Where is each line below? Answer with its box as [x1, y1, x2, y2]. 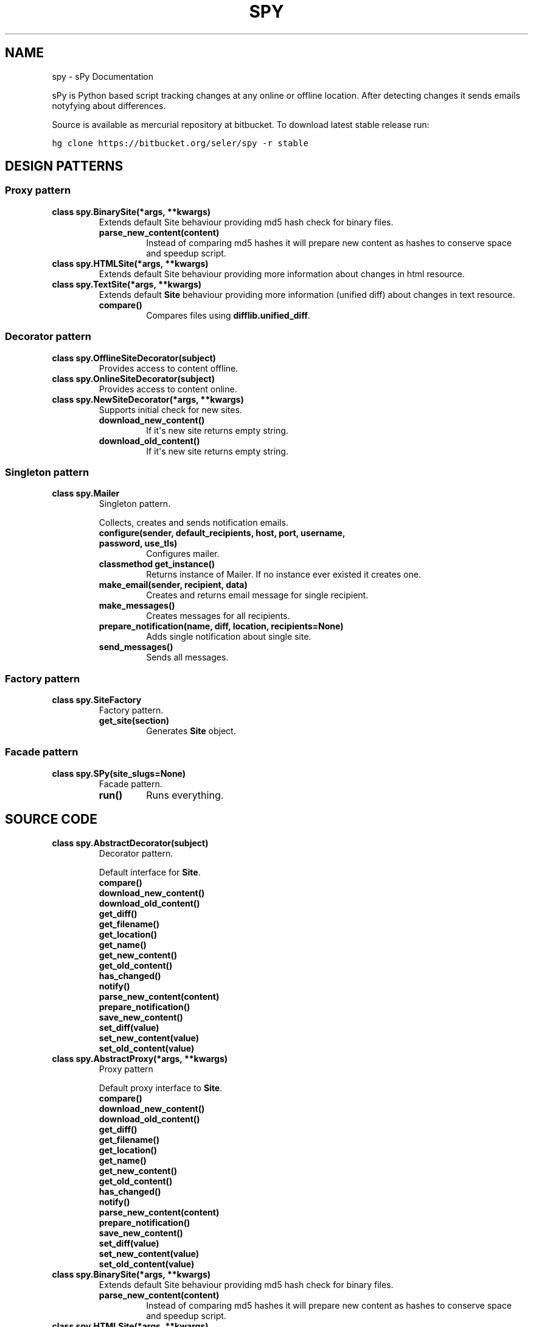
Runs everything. [146, 788, 224, 801]
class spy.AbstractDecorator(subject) [52, 837, 209, 848]
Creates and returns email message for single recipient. [146, 590, 369, 601]
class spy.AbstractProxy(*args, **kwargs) [52, 1053, 228, 1064]
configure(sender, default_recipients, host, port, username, [99, 528, 346, 539]
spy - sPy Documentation [52, 71, 154, 82]
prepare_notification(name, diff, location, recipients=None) [99, 621, 344, 632]
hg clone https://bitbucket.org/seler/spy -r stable [52, 138, 308, 148]
